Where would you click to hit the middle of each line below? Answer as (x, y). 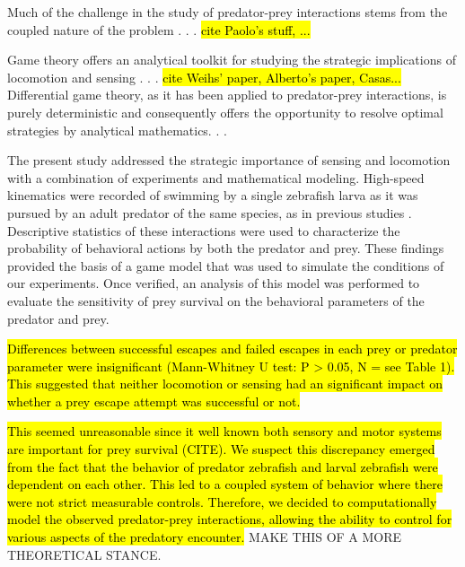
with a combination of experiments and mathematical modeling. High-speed (216, 177)
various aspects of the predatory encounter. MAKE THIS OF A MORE (205, 537)
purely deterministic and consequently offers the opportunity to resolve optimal (225, 112)
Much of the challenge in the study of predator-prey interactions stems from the (228, 12)
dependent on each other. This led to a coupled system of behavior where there (225, 484)
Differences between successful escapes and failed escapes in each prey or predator (232, 349)
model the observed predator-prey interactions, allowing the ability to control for (230, 519)
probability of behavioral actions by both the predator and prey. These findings (226, 248)
